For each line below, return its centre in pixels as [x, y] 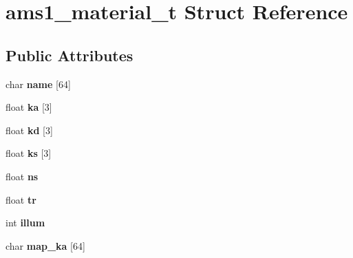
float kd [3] [29, 130]
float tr [21, 199]
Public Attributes [69, 55]
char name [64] [38, 84]
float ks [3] [29, 153]
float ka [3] [29, 107]
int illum [25, 223]
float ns [22, 176]
